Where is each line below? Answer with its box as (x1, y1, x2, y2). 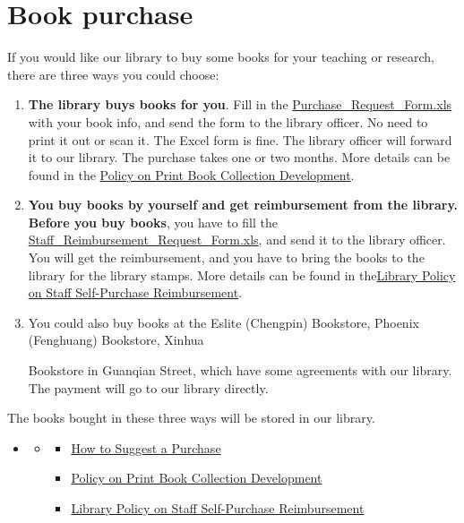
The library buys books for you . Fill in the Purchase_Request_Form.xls (28, 95, 452, 114)
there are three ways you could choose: (7, 64, 219, 83)
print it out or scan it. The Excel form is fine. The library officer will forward (28, 130, 452, 149)
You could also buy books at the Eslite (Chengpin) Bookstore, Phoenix (28, 313, 419, 331)
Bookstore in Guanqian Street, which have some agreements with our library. (28, 361, 452, 380)
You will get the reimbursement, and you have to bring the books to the (28, 248, 425, 267)
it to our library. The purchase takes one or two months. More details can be (28, 148, 451, 167)
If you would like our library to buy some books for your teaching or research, (7, 47, 434, 66)
